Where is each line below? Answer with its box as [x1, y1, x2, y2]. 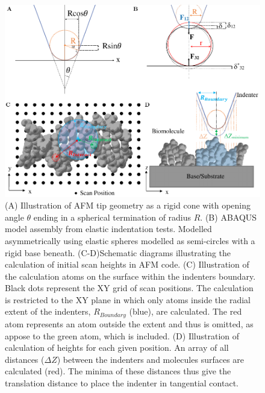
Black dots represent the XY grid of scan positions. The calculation [5, 281, 254, 294]
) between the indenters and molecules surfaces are [57, 353, 245, 365]
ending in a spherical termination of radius [33, 210, 192, 223]
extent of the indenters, [5, 305, 91, 318]
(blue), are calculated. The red [129, 305, 242, 318]
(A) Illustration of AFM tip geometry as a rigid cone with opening [5, 199, 251, 212]
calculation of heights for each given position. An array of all [5, 341, 229, 354]
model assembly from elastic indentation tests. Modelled [5, 222, 212, 235]
